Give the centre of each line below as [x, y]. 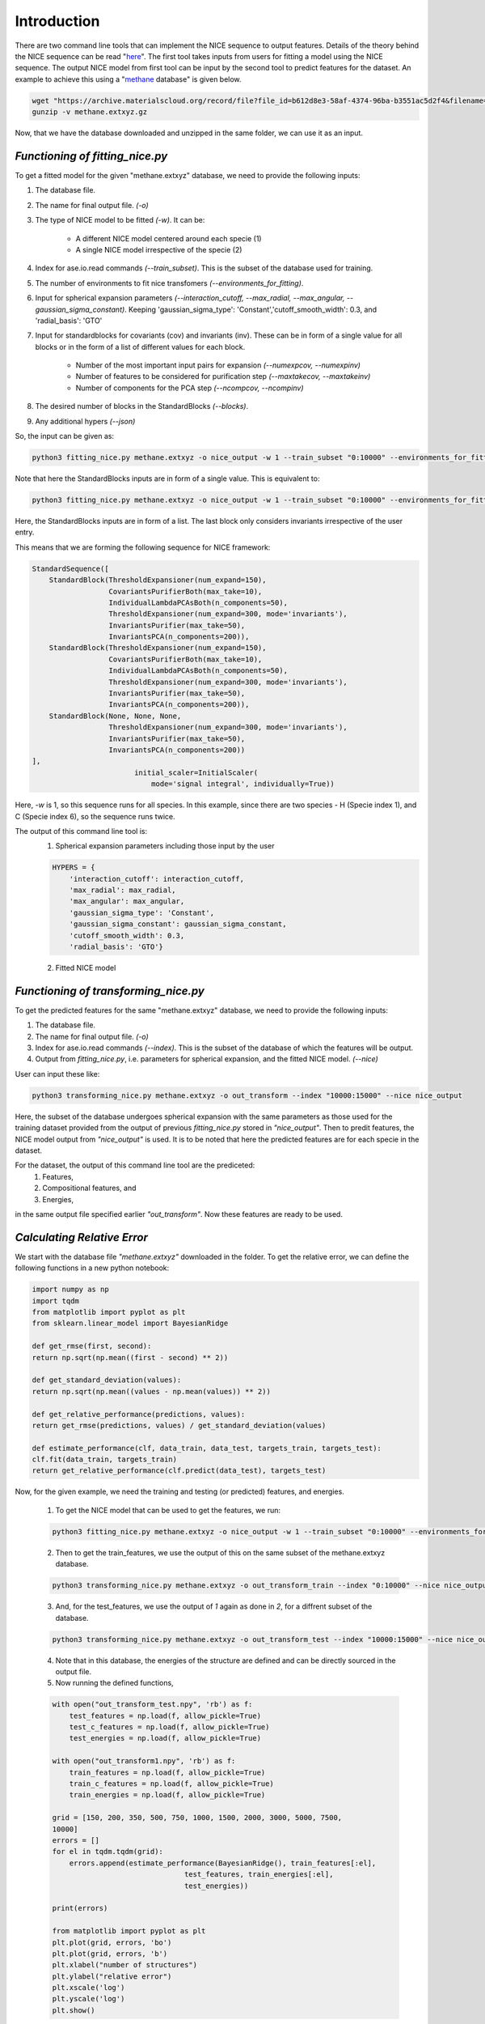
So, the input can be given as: [65, 436]
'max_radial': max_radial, [123, 890]
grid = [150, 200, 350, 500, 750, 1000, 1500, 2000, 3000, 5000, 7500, [197, 1818]
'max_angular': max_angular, [127, 901]
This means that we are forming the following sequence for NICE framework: [143, 547]
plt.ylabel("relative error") [112, 1976]
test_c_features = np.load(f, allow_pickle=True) [169, 1727]
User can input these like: [57, 1074]
